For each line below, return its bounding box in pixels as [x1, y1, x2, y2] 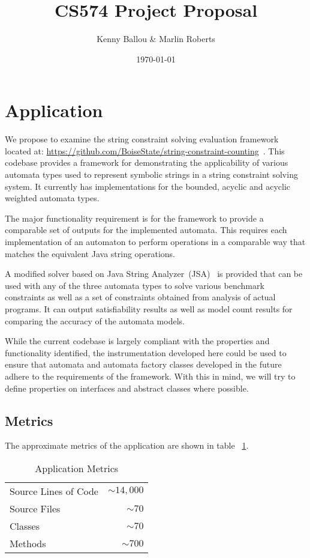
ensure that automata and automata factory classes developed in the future [5, 358, 282, 371]
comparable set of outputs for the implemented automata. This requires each [5, 223, 287, 236]
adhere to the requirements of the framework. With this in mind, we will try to [5, 369, 296, 382]
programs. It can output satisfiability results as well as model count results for [5, 302, 293, 315]
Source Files [10, 501, 61, 515]
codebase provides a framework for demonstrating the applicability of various [5, 156, 288, 169]
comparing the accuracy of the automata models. [5, 314, 185, 327]
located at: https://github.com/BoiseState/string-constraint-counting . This [5, 144, 285, 157]
